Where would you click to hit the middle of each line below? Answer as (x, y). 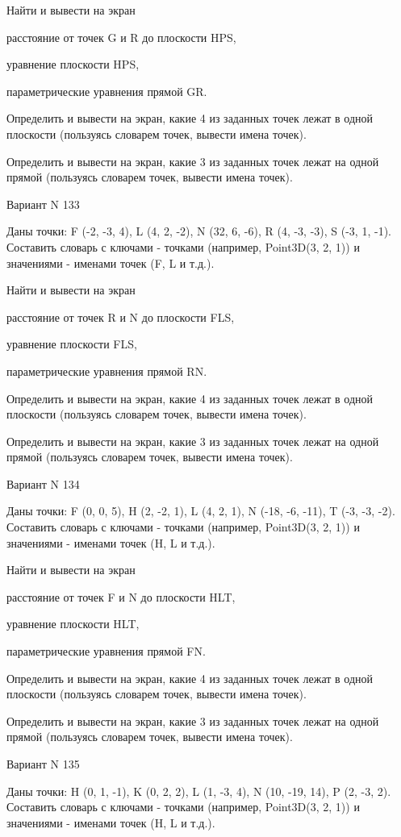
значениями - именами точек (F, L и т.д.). (111, 262)
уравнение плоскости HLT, (73, 624)
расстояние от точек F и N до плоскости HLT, (121, 596)
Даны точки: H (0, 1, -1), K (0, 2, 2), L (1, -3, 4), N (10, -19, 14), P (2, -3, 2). (199, 791)
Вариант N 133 (43, 204)
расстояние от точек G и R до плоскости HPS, (121, 37)
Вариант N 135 (43, 764)
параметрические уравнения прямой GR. (107, 91)
